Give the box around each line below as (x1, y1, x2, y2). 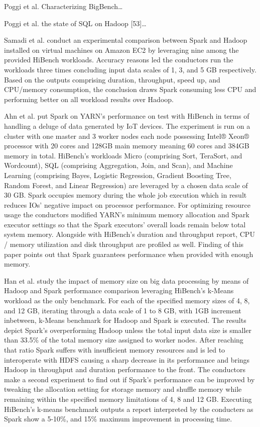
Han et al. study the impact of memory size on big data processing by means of (4, 275, 249, 286)
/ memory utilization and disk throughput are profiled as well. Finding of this (4, 239, 244, 249)
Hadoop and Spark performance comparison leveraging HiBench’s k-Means (4, 285, 234, 296)
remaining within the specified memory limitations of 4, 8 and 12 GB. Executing (4, 393, 252, 404)
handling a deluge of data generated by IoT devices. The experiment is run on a (4, 120, 250, 131)
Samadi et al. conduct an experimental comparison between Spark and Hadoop (4, 35, 247, 45)
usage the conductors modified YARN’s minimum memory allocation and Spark (4, 209, 249, 220)
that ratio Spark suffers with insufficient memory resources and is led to (4, 345, 225, 355)
